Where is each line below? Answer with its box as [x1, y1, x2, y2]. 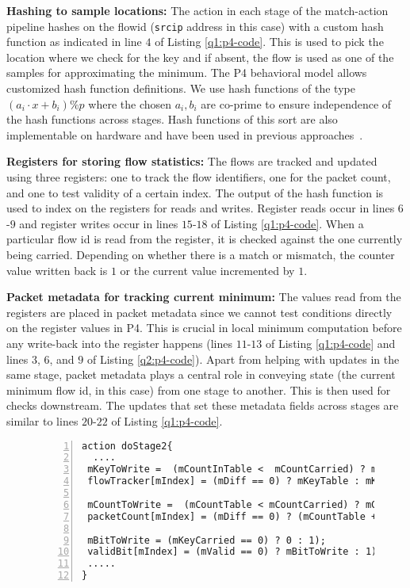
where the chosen [88, 95, 172, 112]
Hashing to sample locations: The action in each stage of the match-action [6, 2, 389, 18]
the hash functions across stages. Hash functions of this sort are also [6, 111, 338, 128]
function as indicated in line [6, 33, 142, 50]
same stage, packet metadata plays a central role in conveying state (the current [6, 366, 396, 383]
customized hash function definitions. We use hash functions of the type [6, 80, 355, 97]
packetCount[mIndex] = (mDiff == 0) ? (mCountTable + [87, 510, 377, 522]
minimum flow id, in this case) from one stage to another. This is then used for [6, 381, 391, 398]
